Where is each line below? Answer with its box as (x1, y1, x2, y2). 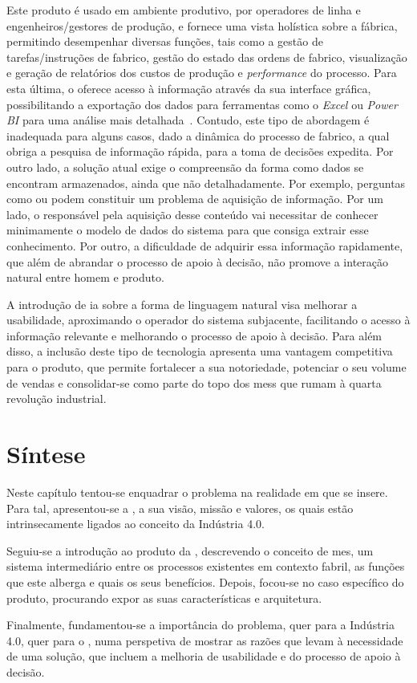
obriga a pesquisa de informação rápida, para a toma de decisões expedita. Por (6, 143, 394, 160)
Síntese (6, 437, 86, 470)
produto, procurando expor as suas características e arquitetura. (6, 589, 322, 606)
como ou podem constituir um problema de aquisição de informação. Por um (6, 190, 383, 207)
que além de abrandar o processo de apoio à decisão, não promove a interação (6, 253, 388, 270)
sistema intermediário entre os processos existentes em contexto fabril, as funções (6, 558, 405, 575)
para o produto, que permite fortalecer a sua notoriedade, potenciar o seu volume (6, 359, 407, 376)
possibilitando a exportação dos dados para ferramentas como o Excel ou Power (6, 96, 398, 112)
